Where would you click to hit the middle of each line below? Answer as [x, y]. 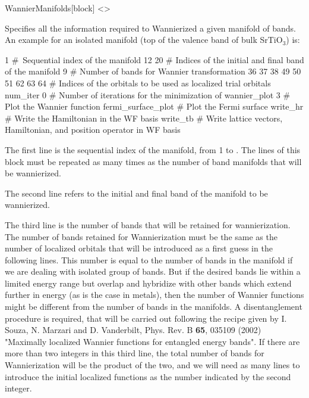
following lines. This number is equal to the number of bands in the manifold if [149, 259]
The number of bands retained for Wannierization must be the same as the [141, 236]
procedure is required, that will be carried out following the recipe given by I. [146, 318]
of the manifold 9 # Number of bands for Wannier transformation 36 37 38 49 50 [153, 71]
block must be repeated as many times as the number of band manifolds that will [153, 161]
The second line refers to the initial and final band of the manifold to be [136, 193]
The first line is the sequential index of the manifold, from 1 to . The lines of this [153, 149]
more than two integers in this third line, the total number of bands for [135, 353]
